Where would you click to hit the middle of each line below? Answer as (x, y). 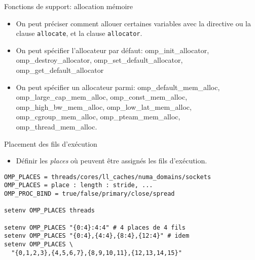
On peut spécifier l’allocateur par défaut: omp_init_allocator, (113, 50)
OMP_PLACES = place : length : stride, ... (79, 185)
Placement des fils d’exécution (51, 143)
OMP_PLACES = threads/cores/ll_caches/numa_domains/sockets (108, 177)
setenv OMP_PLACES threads (49, 211)
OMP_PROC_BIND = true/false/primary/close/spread (89, 194)
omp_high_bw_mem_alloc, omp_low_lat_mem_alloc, (104, 106)
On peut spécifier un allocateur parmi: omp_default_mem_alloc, (118, 87)
